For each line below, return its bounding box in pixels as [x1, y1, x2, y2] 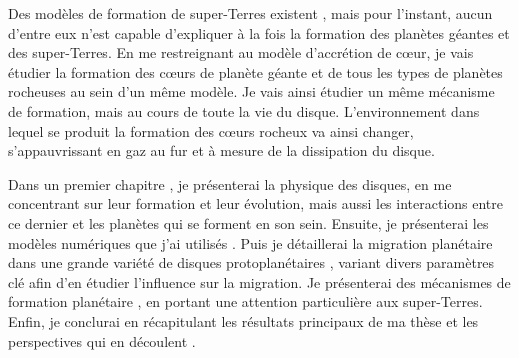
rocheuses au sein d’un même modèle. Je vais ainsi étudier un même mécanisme [8, 81, 495, 102]
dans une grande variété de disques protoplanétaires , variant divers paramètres [8, 252, 495, 273]
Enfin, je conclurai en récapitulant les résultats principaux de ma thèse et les [8, 310, 479, 331]
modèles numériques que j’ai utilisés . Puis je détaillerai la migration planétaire [8, 232, 493, 253]
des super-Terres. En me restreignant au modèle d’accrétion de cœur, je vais [8, 42, 474, 63]
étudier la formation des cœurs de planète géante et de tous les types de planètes [8, 61, 503, 82]
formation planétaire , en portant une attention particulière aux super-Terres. [8, 291, 483, 312]
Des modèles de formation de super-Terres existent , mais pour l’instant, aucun [8, 3, 493, 23]
